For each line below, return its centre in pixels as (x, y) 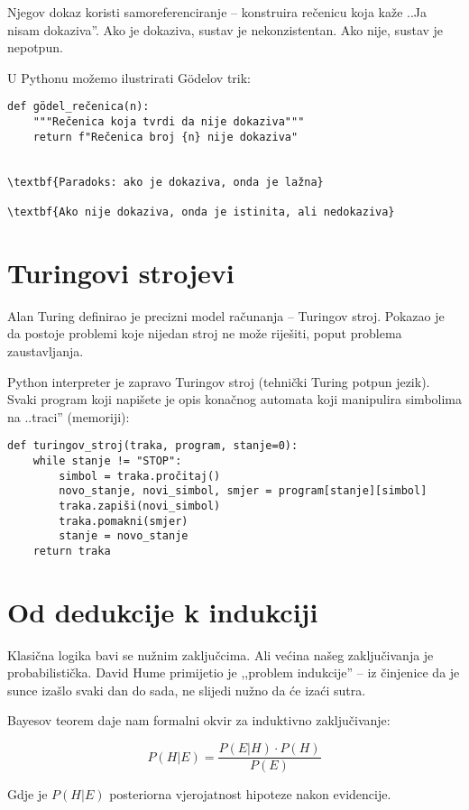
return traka (72, 551)
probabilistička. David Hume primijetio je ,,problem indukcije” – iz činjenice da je (234, 672)
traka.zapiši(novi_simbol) (140, 506)
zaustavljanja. (46, 350)
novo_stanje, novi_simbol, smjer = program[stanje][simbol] (243, 491)
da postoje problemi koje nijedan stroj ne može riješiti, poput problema (205, 333)
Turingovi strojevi (121, 272)
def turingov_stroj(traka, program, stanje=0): (153, 446)
